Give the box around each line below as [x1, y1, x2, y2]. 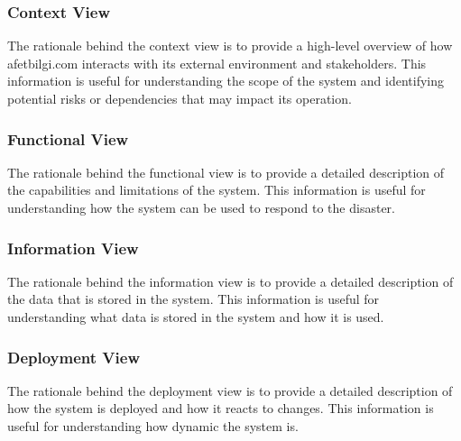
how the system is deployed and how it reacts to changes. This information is [7, 399, 434, 418]
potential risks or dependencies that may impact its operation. [7, 89, 352, 107]
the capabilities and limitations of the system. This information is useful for [7, 180, 426, 199]
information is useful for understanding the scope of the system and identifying [7, 71, 445, 90]
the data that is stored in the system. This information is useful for [7, 289, 380, 308]
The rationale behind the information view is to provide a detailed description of [7, 271, 454, 290]
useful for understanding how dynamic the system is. [7, 417, 299, 435]
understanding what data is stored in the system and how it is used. [7, 308, 384, 326]
